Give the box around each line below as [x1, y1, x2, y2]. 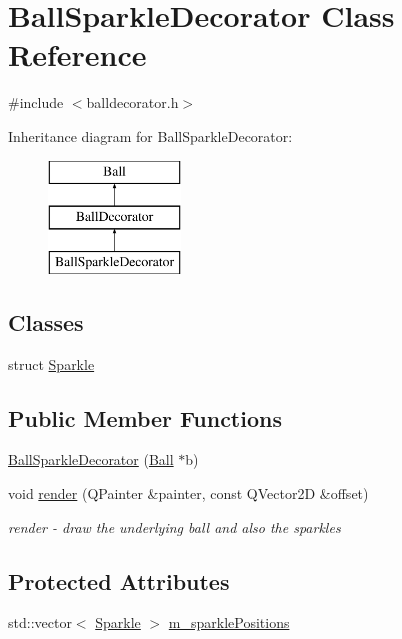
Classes [8, 306, 84, 337]
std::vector [8, 612, 72, 633]
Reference [8, 34, 147, 75]
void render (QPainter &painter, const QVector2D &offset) [8, 483, 369, 504]
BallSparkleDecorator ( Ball [8, 449, 174, 470]
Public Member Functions [8, 402, 282, 433]
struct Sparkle [8, 353, 95, 374]
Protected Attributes [8, 565, 230, 596]
